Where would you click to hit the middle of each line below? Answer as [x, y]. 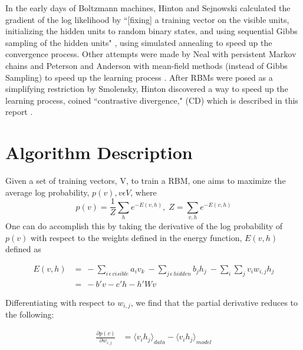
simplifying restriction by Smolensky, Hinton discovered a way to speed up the [147, 89]
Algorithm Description [99, 152]
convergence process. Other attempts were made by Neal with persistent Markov [151, 54]
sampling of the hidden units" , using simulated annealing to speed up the [139, 42]
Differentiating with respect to [60, 302]
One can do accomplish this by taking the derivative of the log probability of [144, 226]
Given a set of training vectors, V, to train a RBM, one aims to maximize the [146, 181]
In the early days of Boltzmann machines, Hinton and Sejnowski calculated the [148, 8]
